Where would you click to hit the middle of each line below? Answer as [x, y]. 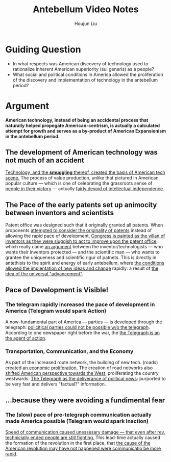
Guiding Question [43, 49]
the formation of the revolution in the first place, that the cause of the [78, 443]
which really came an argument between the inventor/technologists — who [84, 247]
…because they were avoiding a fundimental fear [85, 400]
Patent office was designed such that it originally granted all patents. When [84, 225]
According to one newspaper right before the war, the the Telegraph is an [82, 332]
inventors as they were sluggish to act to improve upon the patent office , [82, 241]
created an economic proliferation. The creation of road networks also [79, 368]
